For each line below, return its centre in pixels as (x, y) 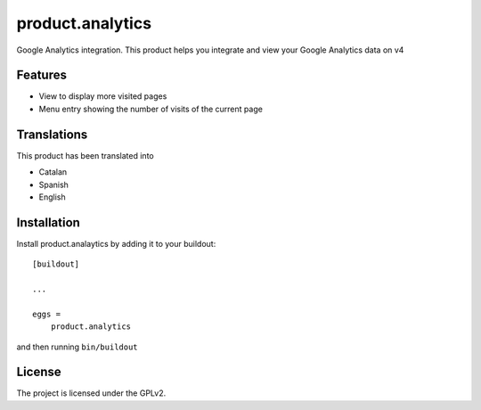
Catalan (53, 172)
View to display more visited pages (103, 96)
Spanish (53, 184)
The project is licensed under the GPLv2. (91, 393)
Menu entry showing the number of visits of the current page (151, 109)
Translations (52, 134)
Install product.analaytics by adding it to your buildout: (116, 243)
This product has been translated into (86, 155)
